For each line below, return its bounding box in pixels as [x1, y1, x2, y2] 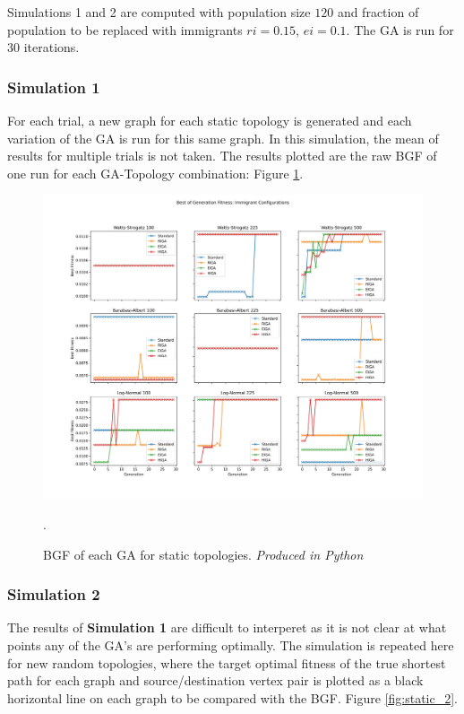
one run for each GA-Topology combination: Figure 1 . [7, 163, 304, 182]
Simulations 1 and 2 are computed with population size [7, 3, 311, 21]
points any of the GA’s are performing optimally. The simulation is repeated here [7, 636, 454, 655]
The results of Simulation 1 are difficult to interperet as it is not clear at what [7, 618, 447, 637]
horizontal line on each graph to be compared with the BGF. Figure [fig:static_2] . [7, 688, 459, 707]
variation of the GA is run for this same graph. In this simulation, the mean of [7, 128, 439, 147]
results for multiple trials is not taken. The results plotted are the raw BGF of [7, 146, 437, 165]
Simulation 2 [7, 583, 100, 605]
